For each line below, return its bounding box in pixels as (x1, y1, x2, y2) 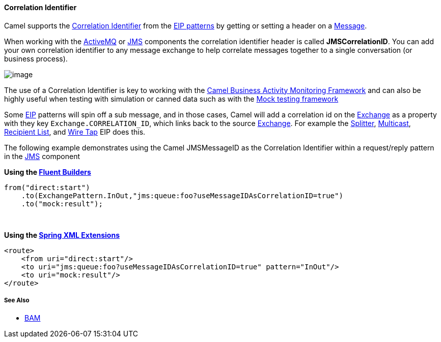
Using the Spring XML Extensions (4, 230, 120, 239)
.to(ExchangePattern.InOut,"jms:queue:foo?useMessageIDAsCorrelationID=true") (21, 191, 343, 200)
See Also (4, 297, 30, 304)
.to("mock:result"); (21, 199, 103, 208)
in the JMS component (4, 151, 80, 161)
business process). (4, 54, 68, 63)
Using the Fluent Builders (4, 167, 91, 176)
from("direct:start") (4, 183, 90, 192)
